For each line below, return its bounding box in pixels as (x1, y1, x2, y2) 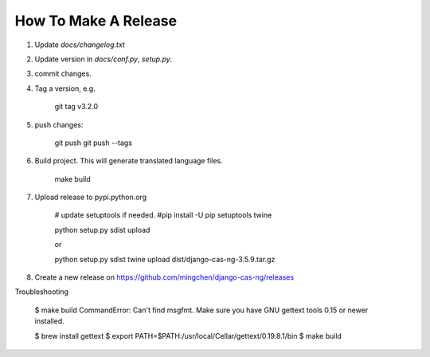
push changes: (34, 120, 84, 129)
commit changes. (34, 69, 92, 79)
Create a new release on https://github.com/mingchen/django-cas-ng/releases (34, 273, 295, 282)
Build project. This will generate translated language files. (34, 156, 223, 166)
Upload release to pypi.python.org (34, 192, 147, 202)
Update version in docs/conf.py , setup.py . (34, 54, 173, 64)
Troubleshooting (14, 287, 69, 296)
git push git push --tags (54, 138, 133, 147)
